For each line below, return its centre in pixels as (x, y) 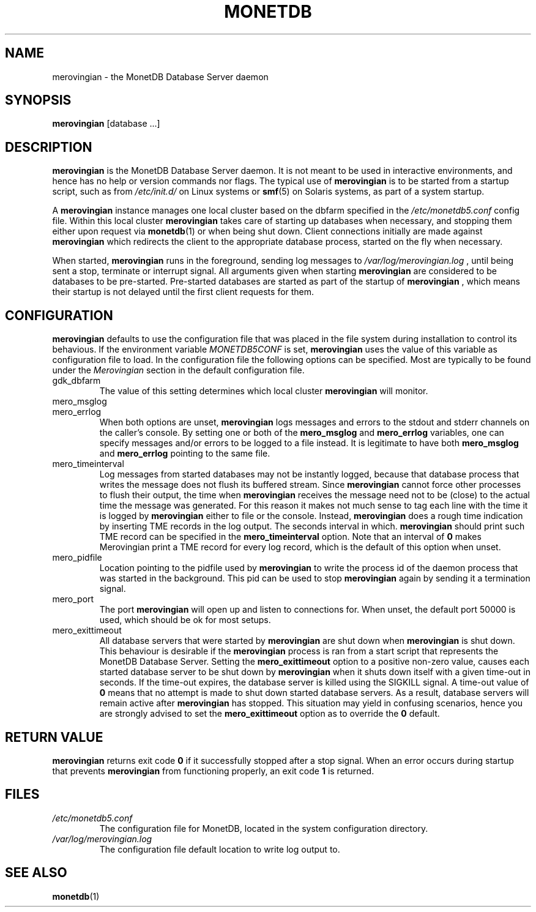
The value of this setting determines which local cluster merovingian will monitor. (264, 391)
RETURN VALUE (54, 737)
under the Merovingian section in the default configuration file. (178, 370)
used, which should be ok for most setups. (185, 620)
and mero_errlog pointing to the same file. (185, 454)
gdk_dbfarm (76, 381)
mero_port (73, 599)
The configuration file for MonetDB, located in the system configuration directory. (264, 828)
